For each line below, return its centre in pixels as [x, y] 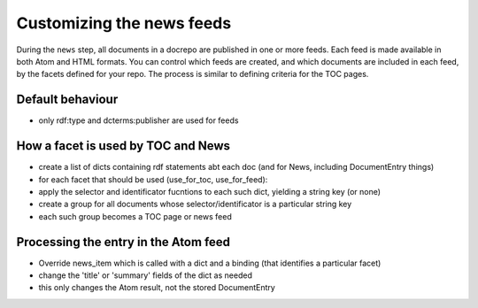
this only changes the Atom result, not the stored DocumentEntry [157, 288]
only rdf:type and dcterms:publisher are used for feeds [139, 120]
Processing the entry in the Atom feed [123, 242]
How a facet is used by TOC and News [123, 146]
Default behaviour [67, 100]
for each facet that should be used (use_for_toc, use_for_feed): [153, 179]
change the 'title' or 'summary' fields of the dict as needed [145, 275]
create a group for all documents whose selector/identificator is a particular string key [195, 204]
